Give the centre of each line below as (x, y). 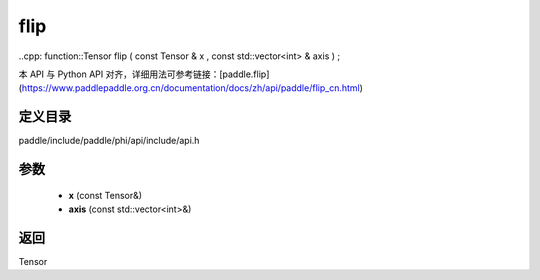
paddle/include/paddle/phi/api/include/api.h (109, 141)
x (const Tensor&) (105, 195)
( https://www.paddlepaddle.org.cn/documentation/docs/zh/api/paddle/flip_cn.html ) (191, 88)
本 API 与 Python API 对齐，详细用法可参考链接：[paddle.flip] (144, 74)
